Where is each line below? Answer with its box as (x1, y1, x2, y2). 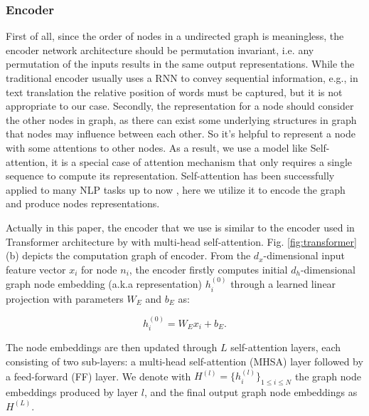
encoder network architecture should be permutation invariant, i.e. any (6, 42, 314, 57)
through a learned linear (230, 276, 336, 291)
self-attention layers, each (230, 340, 341, 355)
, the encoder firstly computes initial (129, 261, 288, 276)
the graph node (294, 368, 361, 383)
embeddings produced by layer (6, 385, 139, 400)
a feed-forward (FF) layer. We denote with (6, 368, 191, 383)
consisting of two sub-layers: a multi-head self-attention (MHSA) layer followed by (6, 353, 363, 368)
